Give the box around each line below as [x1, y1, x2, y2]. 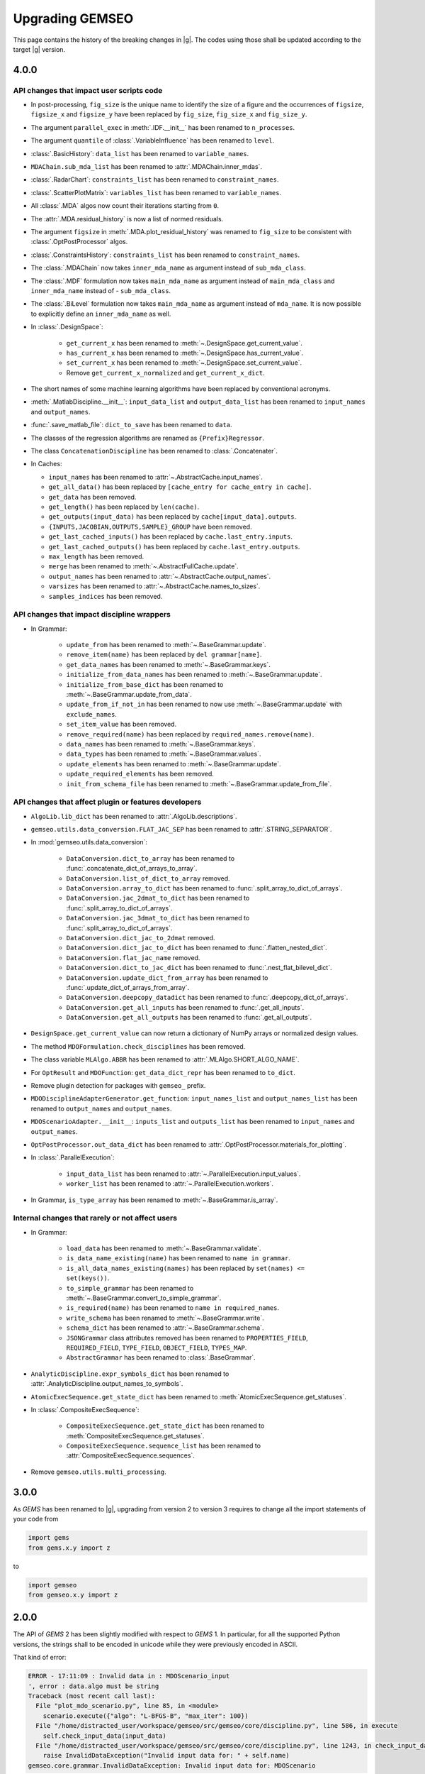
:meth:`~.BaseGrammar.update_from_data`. [66, 690, 193, 698]
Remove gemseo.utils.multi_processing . [30, 1467, 166, 1476]
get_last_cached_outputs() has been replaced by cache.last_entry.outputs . [48, 542, 300, 551]
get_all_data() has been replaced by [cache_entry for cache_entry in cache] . [48, 483, 312, 491]
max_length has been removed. [48, 552, 144, 561]
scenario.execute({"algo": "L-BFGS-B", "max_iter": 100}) [42, 1712, 249, 1720]
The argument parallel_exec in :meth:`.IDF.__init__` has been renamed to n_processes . [30, 123, 295, 131]
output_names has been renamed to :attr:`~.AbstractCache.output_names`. [48, 572, 271, 580]
